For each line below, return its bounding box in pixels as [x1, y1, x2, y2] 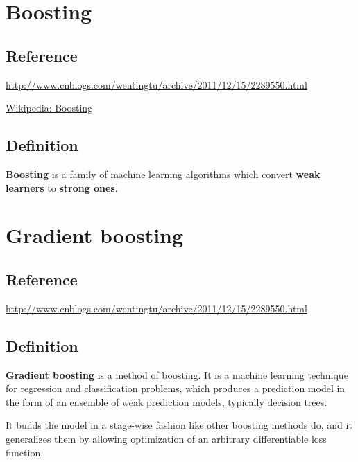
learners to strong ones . [6, 180, 118, 195]
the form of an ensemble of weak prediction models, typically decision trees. [6, 394, 327, 409]
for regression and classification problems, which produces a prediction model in [6, 381, 346, 396]
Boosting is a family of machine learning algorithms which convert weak [6, 166, 321, 181]
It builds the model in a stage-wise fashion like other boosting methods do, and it [6, 418, 352, 432]
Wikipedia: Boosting [6, 100, 93, 115]
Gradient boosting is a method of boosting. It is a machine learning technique [6, 367, 348, 382]
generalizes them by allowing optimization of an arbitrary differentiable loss [6, 431, 327, 445]
